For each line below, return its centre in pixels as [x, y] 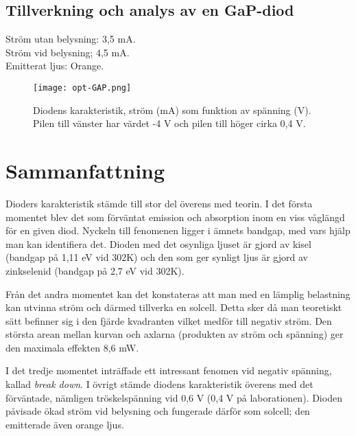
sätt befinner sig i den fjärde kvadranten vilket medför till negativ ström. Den [169, 320]
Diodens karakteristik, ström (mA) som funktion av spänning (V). [172, 110]
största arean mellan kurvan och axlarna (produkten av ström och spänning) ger [175, 334]
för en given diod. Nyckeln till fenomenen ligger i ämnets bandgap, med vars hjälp [178, 230]
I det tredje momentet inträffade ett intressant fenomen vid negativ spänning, [169, 370]
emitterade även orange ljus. [65, 424]
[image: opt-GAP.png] [82, 88]
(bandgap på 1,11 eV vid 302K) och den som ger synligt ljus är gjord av [157, 257]
